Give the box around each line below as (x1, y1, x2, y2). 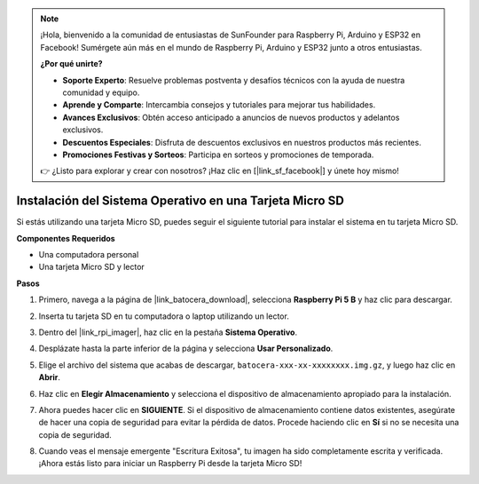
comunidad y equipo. (62, 87, 140, 98)
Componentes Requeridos (16, 233, 115, 243)
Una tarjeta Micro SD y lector (38, 262, 145, 273)
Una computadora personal (38, 249, 139, 259)
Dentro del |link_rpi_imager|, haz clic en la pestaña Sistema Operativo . (38, 327, 297, 337)
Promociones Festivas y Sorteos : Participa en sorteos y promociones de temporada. (62, 149, 374, 160)
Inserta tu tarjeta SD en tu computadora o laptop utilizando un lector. (38, 311, 290, 321)
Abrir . (38, 372, 61, 383)
